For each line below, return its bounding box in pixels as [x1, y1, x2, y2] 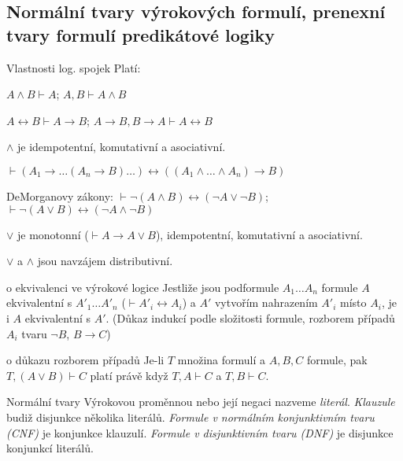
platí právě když [90, 367, 168, 383]
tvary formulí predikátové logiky [6, 22, 275, 46]
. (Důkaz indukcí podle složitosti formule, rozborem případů [105, 309, 395, 326]
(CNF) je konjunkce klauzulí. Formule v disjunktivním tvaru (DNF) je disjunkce [6, 424, 394, 441]
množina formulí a [177, 352, 266, 368]
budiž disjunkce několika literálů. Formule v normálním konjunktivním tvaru [6, 408, 375, 425]
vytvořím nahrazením [214, 294, 318, 311]
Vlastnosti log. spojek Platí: [6, 59, 141, 76]
